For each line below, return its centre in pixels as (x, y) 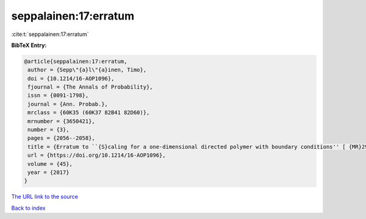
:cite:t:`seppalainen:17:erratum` (50, 34)
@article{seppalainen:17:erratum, (76, 61)
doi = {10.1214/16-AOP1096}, (71, 78)
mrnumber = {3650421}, (62, 121)
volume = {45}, (50, 164)
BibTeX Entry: (29, 45)
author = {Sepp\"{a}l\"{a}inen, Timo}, (87, 70)
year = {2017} (48, 172)
